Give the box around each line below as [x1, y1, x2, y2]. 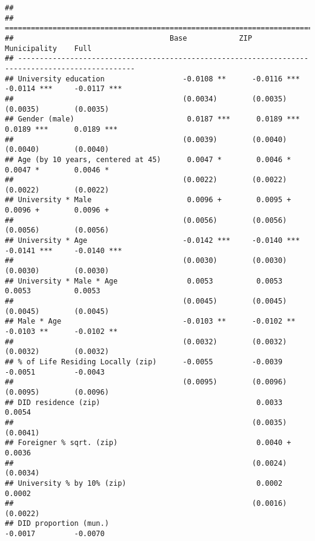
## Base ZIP [5, 33, 253, 43]
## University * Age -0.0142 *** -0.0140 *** [5, 236, 300, 245]
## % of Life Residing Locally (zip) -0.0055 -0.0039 [5, 357, 283, 366]
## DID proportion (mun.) [5, 519, 109, 528]
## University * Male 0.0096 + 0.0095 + [5, 196, 291, 205]
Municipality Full [5, 44, 92, 53]
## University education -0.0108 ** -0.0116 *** [5, 74, 300, 83]
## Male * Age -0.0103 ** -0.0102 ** [5, 317, 296, 326]
